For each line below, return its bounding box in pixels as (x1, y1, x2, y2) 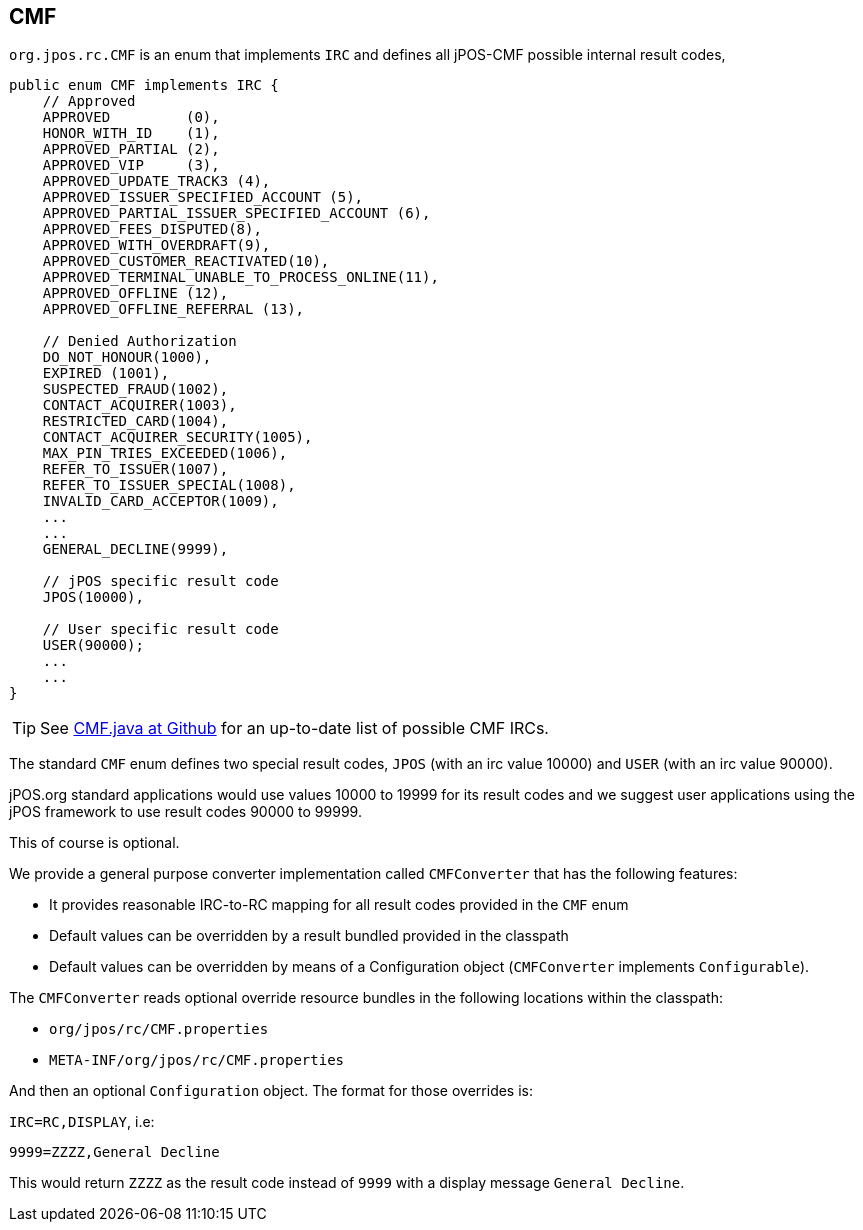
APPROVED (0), (42, 109, 220, 126)
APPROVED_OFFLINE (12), (42, 285, 229, 302)
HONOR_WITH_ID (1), (42, 125, 220, 142)
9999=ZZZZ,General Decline (9, 1144, 220, 1161)
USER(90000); (42, 637, 144, 654)
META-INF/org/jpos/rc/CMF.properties (49, 1052, 345, 1069)
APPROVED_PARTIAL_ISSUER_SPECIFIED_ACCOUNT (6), (42, 205, 431, 222)
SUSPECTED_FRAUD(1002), (42, 381, 229, 398)
